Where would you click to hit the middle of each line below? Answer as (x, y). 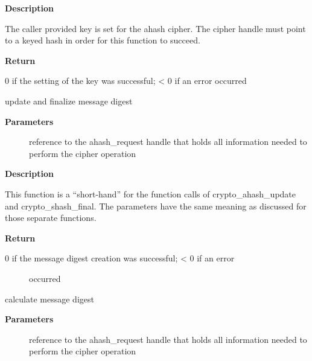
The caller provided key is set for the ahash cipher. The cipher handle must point (155, 28)
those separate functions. (51, 218)
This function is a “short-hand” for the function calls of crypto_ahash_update (151, 193)
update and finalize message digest (69, 101)
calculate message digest (49, 299)
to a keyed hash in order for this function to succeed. (103, 40)
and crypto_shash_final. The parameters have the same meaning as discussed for (156, 206)
